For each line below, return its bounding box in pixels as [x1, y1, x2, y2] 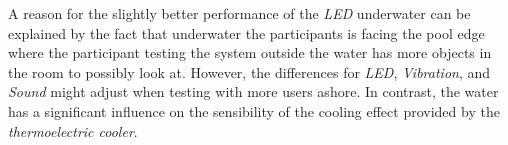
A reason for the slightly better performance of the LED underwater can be [8, 3, 471, 23]
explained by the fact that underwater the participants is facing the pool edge [8, 22, 485, 43]
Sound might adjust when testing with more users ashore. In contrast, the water [8, 81, 499, 102]
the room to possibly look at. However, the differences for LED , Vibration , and [8, 61, 491, 82]
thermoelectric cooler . [8, 120, 138, 141]
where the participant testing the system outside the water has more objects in [8, 42, 492, 63]
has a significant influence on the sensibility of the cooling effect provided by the [8, 100, 500, 121]
